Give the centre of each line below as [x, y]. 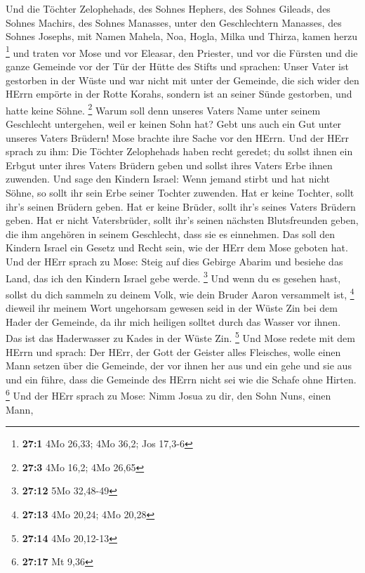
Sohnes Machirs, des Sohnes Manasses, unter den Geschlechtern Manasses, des [174, 22]
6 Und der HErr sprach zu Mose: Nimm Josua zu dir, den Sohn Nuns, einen [168, 394]
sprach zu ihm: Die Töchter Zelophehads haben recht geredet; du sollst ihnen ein [179, 151]
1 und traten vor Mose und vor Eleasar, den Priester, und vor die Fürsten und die [182, 51]
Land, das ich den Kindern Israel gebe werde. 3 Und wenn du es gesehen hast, [173, 277]
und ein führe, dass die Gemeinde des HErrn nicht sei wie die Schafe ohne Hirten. [181, 379]
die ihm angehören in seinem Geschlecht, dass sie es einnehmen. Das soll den [171, 233]
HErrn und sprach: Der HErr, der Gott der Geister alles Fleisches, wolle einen [173, 351]
